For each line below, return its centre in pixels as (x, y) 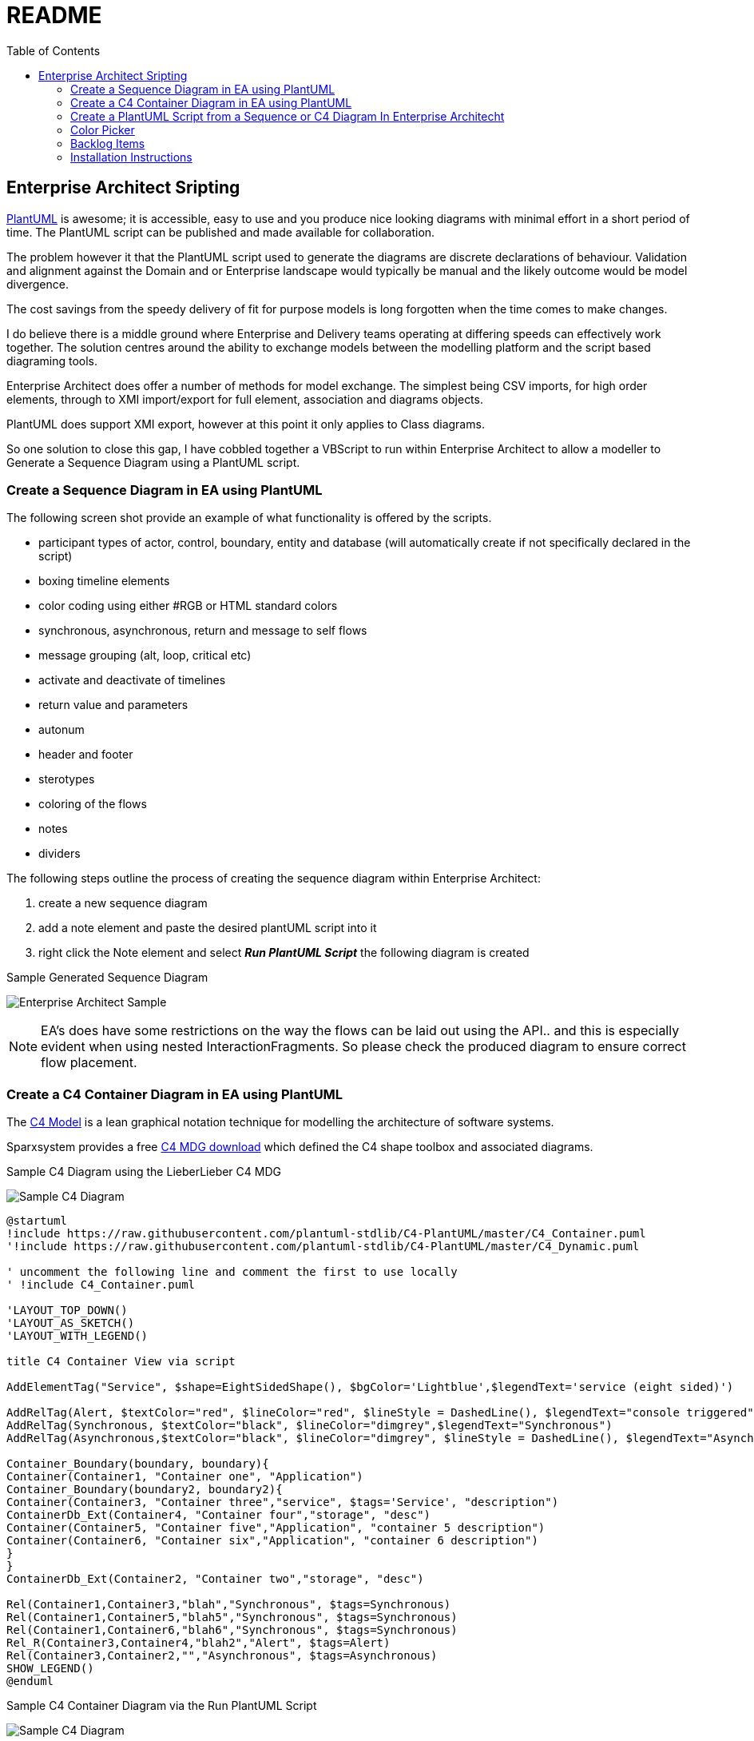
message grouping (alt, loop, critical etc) (145, 655)
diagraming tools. (52, 361)
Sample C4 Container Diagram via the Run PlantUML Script (162, 1706)
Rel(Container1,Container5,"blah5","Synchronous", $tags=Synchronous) (232, 1617)
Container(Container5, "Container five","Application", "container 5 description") (276, 1528)
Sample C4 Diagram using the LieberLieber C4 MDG (144, 1172)
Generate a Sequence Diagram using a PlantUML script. (153, 462)
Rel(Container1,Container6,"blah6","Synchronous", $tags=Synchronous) (232, 1630)
